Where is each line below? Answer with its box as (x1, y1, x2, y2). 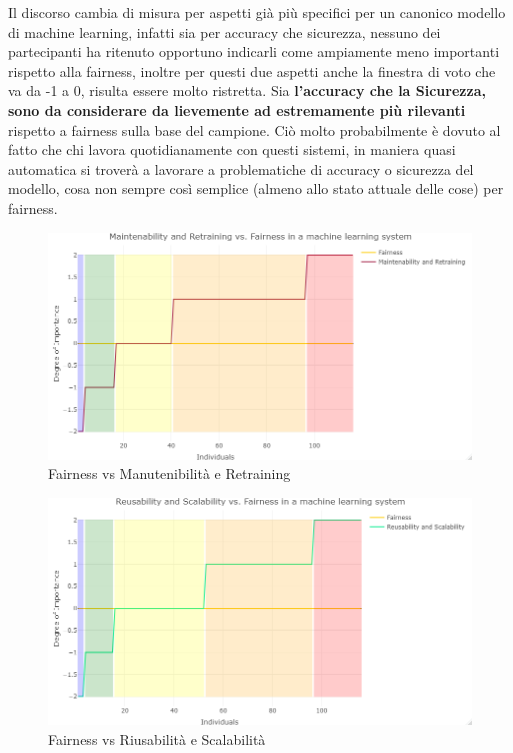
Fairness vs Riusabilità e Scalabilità (48, 728, 266, 749)
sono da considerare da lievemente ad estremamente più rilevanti (8, 99, 466, 120)
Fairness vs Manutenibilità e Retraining (48, 463, 291, 484)
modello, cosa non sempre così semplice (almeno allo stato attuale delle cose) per (8, 178, 504, 199)
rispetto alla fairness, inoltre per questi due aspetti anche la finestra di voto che (8, 60, 496, 81)
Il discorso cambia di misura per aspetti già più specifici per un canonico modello (8, 2, 506, 22)
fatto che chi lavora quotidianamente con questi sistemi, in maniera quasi (8, 139, 456, 160)
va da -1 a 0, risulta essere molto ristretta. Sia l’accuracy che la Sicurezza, (8, 80, 486, 101)
